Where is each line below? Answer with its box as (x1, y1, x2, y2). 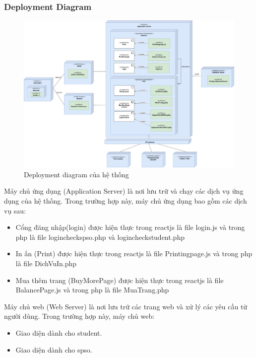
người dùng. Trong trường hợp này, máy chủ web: (4, 311, 155, 321)
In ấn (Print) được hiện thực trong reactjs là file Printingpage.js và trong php (15, 248, 253, 259)
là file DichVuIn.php (15, 258, 77, 269)
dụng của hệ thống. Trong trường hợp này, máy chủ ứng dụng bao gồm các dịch (4, 196, 247, 206)
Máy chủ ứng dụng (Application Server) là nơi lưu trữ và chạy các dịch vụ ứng (4, 186, 244, 196)
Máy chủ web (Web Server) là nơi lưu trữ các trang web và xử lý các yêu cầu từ (4, 301, 248, 311)
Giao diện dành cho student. (15, 327, 102, 338)
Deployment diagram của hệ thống (24, 169, 129, 179)
